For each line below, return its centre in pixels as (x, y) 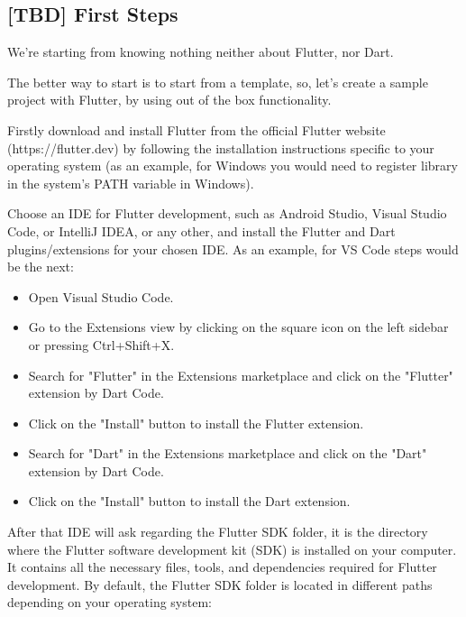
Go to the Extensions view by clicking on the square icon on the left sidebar (238, 327)
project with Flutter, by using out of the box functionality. (169, 100)
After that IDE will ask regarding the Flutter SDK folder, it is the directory (218, 532)
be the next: (41, 267)
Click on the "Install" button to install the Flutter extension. (196, 423)
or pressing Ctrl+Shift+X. (101, 344)
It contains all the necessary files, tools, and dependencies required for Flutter (222, 567)
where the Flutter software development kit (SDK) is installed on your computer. (232, 549)
